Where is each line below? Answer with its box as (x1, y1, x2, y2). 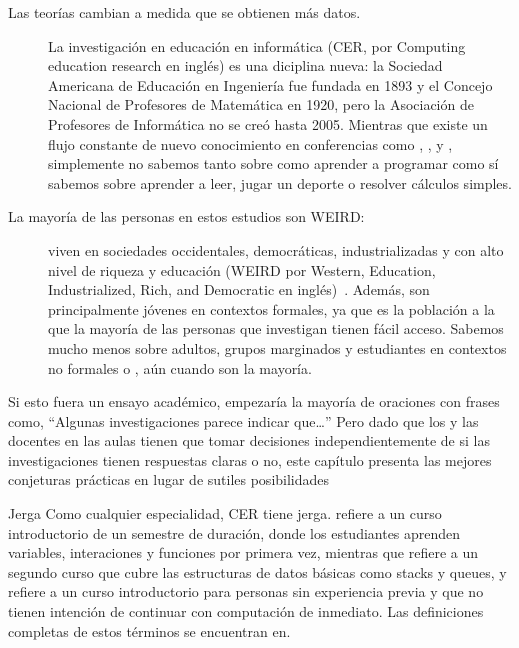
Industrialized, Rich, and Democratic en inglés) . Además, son (48, 279, 430, 300)
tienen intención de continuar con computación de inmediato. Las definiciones (8, 601, 484, 622)
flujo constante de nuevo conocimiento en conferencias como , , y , (48, 133, 453, 154)
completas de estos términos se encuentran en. (8, 620, 291, 641)
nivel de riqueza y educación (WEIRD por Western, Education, (48, 259, 436, 280)
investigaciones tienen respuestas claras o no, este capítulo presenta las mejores (8, 449, 492, 470)
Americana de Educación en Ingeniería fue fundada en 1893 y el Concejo (48, 74, 493, 95)
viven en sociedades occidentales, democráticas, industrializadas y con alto (48, 239, 504, 260)
